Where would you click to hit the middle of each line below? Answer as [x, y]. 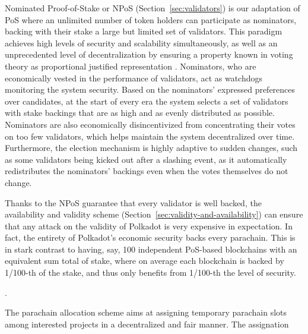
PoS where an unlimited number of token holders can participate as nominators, [151, 19]
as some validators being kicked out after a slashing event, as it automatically [146, 159]
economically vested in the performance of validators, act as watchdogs [134, 78]
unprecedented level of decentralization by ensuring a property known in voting [149, 54]
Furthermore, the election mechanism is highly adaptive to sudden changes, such [151, 148]
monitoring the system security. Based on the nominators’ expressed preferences [150, 89]
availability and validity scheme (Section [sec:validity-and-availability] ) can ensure [154, 214]
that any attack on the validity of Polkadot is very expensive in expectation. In [149, 226]
